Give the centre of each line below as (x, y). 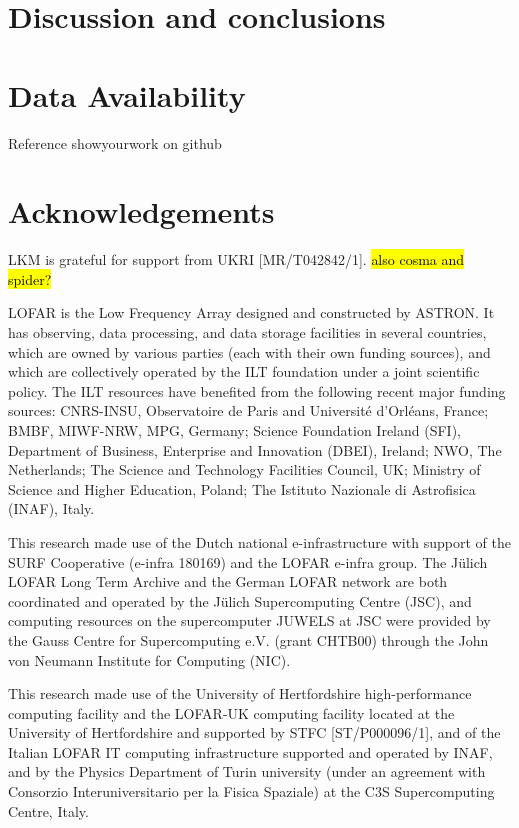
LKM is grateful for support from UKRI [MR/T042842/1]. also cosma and (236, 259)
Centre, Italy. (48, 810)
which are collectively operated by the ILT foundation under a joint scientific (244, 371)
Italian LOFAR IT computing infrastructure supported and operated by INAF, (250, 751)
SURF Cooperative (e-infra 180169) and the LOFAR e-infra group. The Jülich (248, 561)
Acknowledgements (141, 211)
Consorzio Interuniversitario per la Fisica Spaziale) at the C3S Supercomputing (251, 791)
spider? (30, 278)
